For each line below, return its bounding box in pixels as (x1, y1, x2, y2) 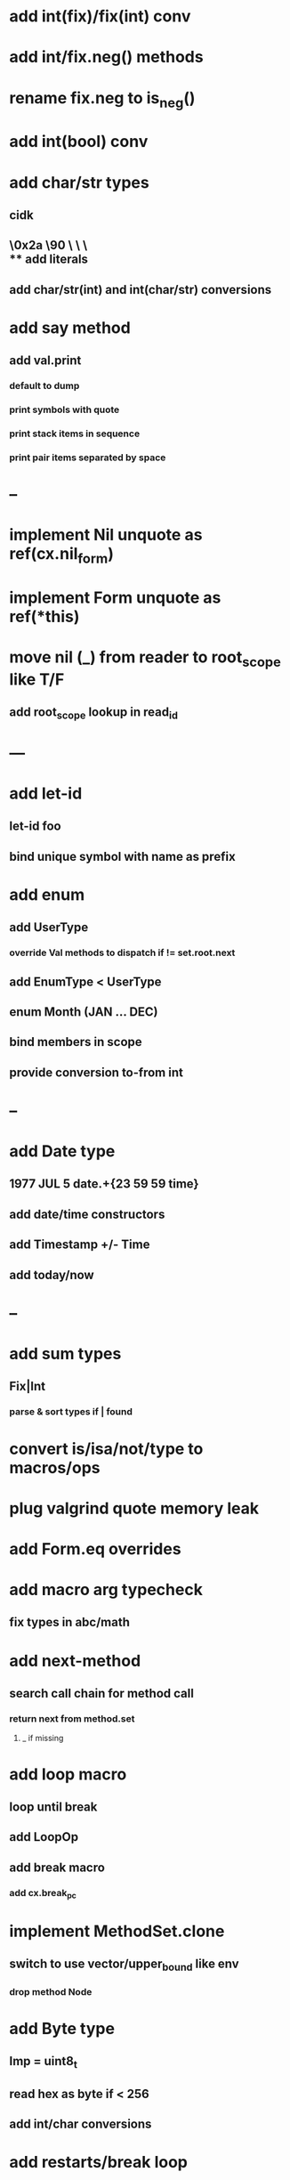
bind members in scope (9, 1034, 142, 1049)
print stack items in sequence (9, 427, 141, 440)
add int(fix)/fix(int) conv (9, 6, 191, 27)
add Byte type (9, 2018, 116, 2038)
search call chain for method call (9, 1686, 194, 1701)
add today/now (9, 1267, 95, 1283)
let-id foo (9, 819, 61, 834)
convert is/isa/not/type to (9, 1438, 204, 1459)
